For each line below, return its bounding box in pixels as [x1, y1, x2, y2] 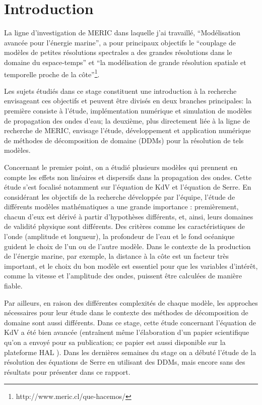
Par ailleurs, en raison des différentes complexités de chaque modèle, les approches [4, 297, 258, 308]
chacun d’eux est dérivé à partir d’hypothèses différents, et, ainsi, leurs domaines [4, 211, 253, 221]
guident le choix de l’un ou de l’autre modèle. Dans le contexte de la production [4, 241, 251, 251]
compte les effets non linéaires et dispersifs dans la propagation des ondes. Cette [4, 171, 252, 182]
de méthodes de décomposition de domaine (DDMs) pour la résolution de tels [4, 135, 244, 145]
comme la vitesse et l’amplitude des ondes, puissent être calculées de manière [4, 270, 242, 281]
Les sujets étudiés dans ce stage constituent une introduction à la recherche [4, 85, 237, 96]
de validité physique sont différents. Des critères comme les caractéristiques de [4, 221, 245, 232]
